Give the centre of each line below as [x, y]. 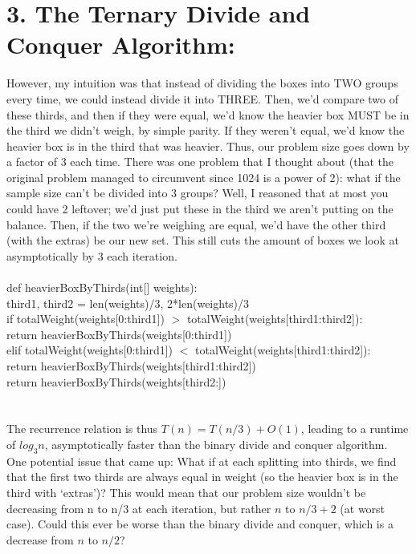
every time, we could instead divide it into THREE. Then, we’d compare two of [202, 98]
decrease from [40, 539]
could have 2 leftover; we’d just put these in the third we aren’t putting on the [200, 209]
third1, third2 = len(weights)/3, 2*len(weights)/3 [128, 303]
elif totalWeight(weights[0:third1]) [90, 350]
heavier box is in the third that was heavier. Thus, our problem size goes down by [208, 146]
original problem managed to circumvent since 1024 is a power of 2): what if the [204, 177]
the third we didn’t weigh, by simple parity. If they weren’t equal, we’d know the [206, 130]
